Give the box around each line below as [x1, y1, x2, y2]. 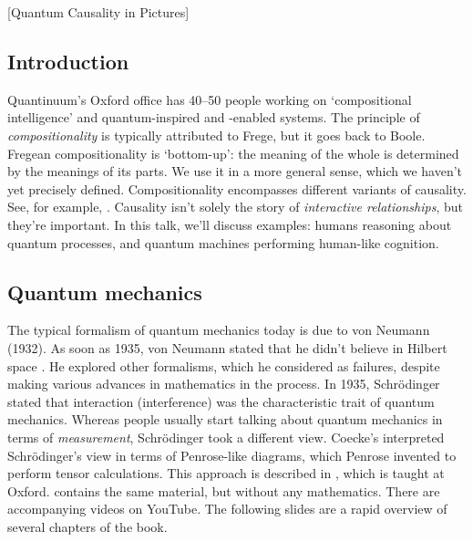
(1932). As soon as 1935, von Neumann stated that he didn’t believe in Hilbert [7, 338, 447, 357]
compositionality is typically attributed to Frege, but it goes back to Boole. [7, 125, 426, 144]
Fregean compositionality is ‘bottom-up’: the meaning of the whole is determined [7, 143, 459, 162]
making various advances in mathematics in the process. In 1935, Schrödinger [7, 374, 440, 393]
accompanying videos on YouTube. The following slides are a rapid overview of [7, 499, 447, 518]
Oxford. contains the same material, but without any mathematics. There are [7, 481, 440, 500]
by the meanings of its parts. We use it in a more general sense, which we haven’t [7, 162, 463, 181]
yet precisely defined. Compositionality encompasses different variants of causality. [7, 179, 467, 198]
